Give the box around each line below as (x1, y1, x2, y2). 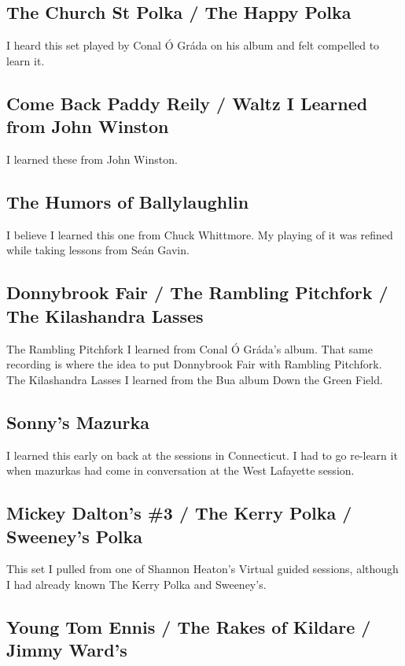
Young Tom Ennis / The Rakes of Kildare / (6, 614, 371, 638)
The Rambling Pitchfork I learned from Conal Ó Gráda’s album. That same (6, 340, 373, 357)
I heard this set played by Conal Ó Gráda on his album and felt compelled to (6, 37, 380, 54)
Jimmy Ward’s (6, 638, 127, 662)
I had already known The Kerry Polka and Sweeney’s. (6, 575, 267, 592)
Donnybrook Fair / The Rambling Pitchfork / (6, 280, 388, 305)
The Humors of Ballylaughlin (6, 189, 249, 213)
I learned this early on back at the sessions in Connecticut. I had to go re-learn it (6, 446, 398, 463)
